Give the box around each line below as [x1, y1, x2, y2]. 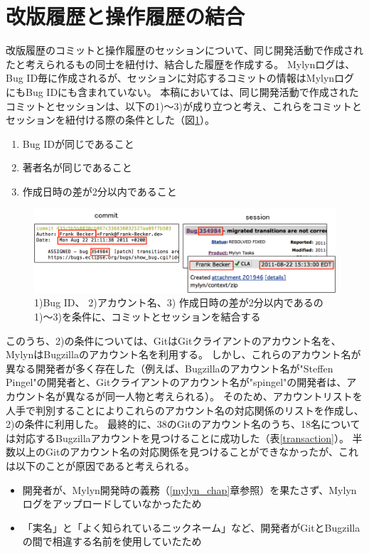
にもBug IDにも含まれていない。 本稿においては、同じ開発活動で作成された [6, 84, 359, 99]
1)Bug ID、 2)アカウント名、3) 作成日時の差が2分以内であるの [34, 295, 323, 310]
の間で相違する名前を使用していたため [22, 534, 202, 549]
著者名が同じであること [22, 160, 132, 175]
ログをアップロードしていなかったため [22, 496, 202, 511]
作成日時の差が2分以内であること [22, 183, 177, 198]
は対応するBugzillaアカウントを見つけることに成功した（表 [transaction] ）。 [6, 430, 349, 445]
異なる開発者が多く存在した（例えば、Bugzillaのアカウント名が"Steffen [6, 360, 333, 375]
